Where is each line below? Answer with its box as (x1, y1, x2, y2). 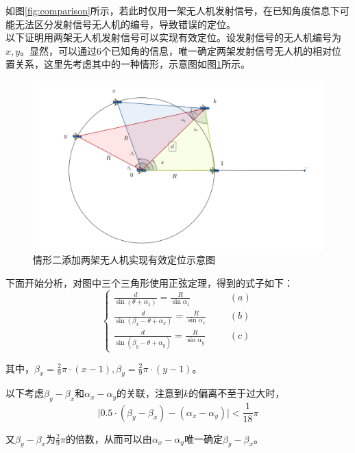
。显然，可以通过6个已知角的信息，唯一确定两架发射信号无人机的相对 (20, 43, 332, 57)
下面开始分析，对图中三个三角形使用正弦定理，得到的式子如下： (5, 275, 293, 289)
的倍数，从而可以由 (65, 431, 152, 445)
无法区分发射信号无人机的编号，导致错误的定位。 (14, 16, 236, 31)
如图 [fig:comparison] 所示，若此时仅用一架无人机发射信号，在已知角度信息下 (5, 3, 340, 17)
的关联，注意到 (117, 386, 184, 400)
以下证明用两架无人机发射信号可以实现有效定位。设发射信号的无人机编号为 (5, 30, 341, 44)
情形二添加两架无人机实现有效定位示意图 (33, 253, 215, 267)
